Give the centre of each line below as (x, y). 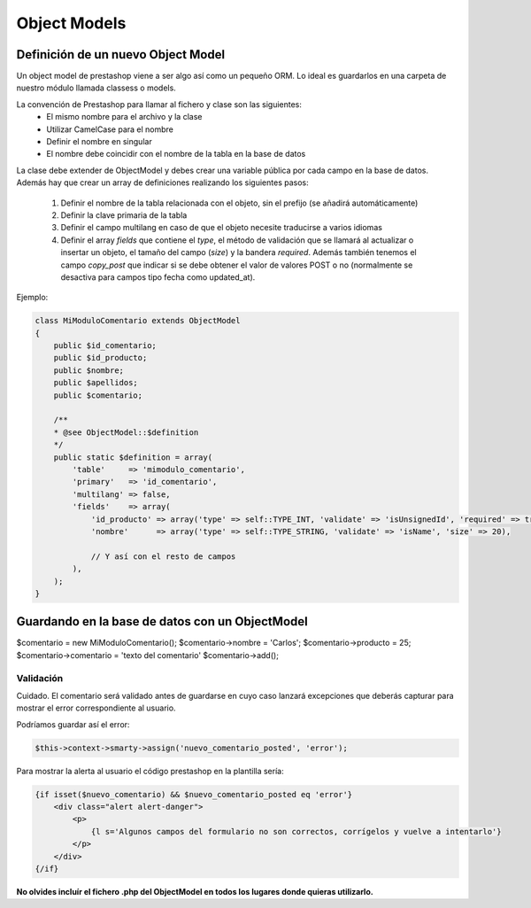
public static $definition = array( (133, 457)
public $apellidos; (96, 383)
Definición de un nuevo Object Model (121, 54)
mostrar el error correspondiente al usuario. (96, 708)
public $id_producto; (100, 358)
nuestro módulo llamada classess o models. (96, 88)
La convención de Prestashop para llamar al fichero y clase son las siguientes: (159, 104)
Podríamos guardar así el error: (73, 724)
